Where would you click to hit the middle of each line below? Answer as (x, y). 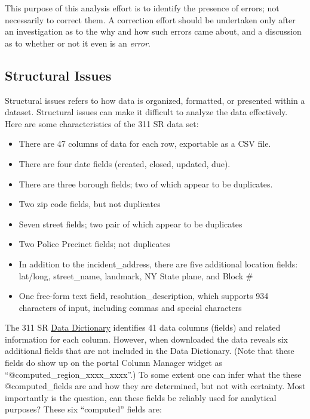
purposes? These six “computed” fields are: (83, 409)
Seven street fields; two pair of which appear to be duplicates (131, 224)
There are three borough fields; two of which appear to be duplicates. (146, 184)
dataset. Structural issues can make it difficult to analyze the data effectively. (146, 112)
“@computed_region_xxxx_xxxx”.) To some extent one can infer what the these (153, 374)
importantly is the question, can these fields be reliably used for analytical (141, 397)
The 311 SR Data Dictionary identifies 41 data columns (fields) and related (143, 327)
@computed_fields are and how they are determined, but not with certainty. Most (155, 386)
